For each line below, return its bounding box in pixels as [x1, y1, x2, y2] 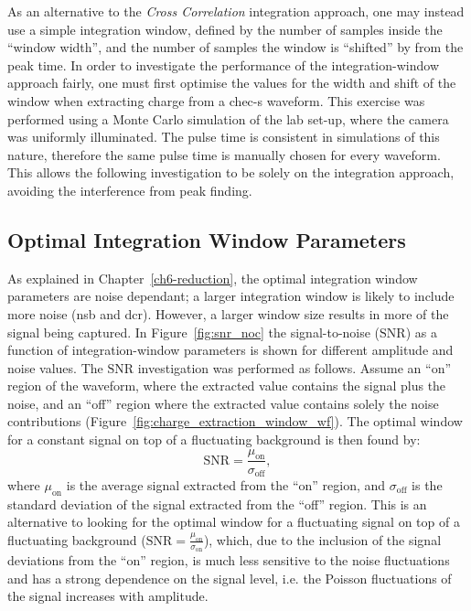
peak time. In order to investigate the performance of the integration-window [7, 55, 439, 74]
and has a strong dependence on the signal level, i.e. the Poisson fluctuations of [7, 568, 452, 587]
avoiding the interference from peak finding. [7, 180, 252, 199]
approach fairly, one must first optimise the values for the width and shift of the [7, 73, 456, 92]
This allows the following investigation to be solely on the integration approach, [7, 163, 455, 182]
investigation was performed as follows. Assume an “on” [137, 358, 452, 377]
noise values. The [7, 358, 103, 377]
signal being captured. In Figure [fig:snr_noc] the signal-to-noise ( [7, 322, 380, 341]
